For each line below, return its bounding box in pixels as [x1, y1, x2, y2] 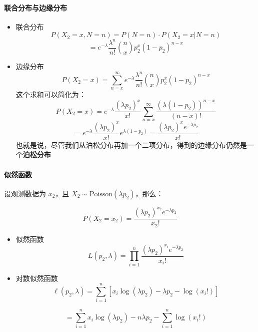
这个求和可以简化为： [15, 89, 86, 100]
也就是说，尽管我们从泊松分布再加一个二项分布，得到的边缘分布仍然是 [15, 139, 247, 150]
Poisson [89, 190, 113, 198]
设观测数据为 [4, 188, 46, 198]
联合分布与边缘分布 [4, 2, 67, 13]
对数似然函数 [15, 272, 58, 283]
